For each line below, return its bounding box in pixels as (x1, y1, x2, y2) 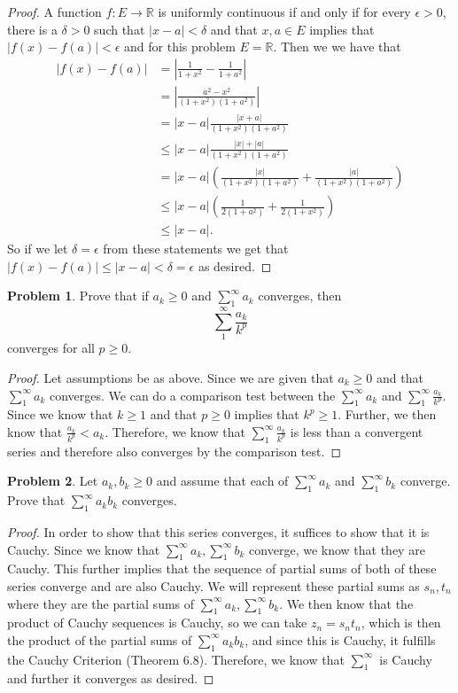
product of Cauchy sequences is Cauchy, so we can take (7, 613, 307, 632)
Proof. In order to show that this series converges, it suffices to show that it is (7, 522, 430, 541)
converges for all (7, 339, 95, 357)
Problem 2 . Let (7, 471, 98, 490)
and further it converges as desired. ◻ (7, 669, 214, 688)
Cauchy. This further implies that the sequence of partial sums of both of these (7, 559, 437, 578)
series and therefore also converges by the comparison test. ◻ (7, 441, 342, 460)
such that (94, 19, 145, 38)
